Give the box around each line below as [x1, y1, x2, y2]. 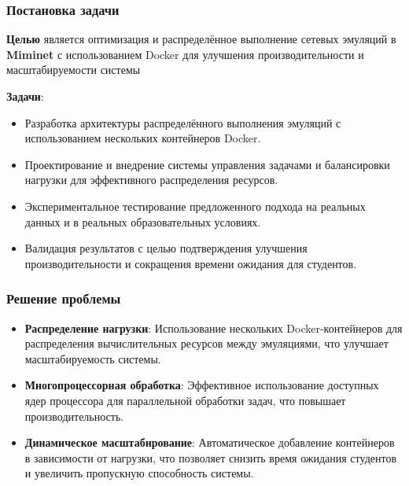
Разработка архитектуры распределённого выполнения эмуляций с [24, 114, 341, 131]
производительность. [24, 407, 124, 424]
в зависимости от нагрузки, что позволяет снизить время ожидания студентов [24, 449, 397, 466]
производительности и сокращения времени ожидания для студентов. [24, 255, 357, 271]
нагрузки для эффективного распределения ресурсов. [24, 171, 278, 188]
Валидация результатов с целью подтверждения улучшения [24, 240, 308, 256]
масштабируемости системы [6, 61, 141, 78]
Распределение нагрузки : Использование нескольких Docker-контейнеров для [24, 319, 403, 336]
